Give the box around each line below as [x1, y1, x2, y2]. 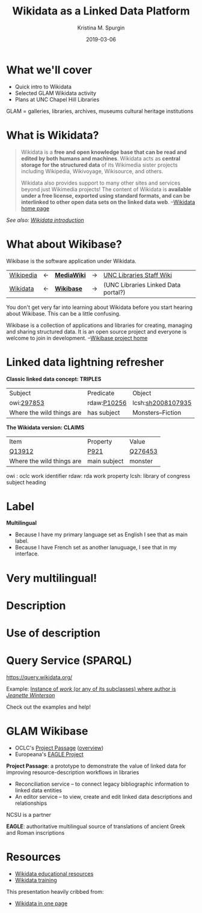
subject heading [6, 478, 46, 486]
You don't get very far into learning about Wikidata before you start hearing [6, 304, 193, 311]
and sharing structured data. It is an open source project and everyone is [6, 328, 187, 335]
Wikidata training [14, 876, 57, 884]
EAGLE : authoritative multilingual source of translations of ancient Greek [6, 822, 185, 830]
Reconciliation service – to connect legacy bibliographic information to [14, 780, 189, 787]
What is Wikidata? [6, 128, 99, 142]
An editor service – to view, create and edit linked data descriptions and [14, 793, 192, 800]
